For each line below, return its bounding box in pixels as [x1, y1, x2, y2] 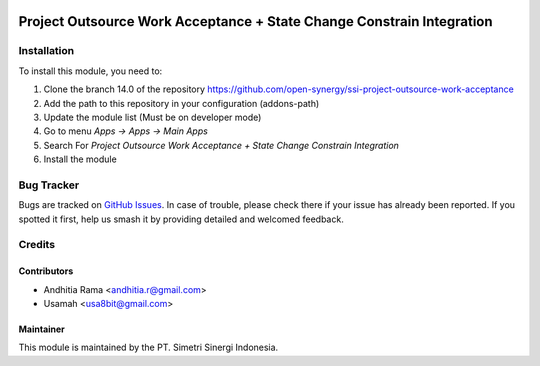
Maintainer [18, 323, 65, 335]
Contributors [18, 265, 74, 277]
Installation [18, 44, 75, 58]
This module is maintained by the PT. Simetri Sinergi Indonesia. [18, 341, 279, 354]
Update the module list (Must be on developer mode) [43, 111, 262, 123]
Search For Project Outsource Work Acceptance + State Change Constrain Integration [43, 139, 400, 151]
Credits [18, 238, 55, 252]
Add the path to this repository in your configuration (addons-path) [43, 97, 320, 109]
